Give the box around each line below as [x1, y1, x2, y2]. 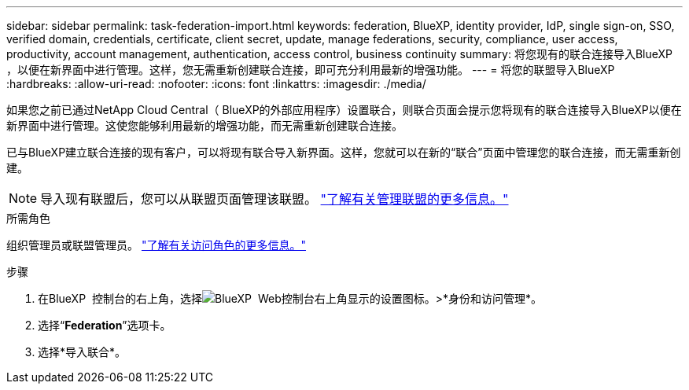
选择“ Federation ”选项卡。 [38, 318, 171, 332]
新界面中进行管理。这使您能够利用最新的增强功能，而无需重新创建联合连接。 [6, 119, 403, 132]
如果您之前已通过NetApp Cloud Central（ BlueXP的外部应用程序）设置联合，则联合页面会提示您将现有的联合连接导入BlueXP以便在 [6, 103, 682, 116]
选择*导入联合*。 [38, 345, 127, 359]
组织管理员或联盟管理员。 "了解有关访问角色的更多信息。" [6, 238, 306, 252]
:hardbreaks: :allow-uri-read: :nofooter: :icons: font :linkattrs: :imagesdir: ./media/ [6, 77, 426, 90]
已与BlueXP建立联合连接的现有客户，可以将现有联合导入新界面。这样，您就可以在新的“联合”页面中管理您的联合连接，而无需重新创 [6, 145, 681, 159]
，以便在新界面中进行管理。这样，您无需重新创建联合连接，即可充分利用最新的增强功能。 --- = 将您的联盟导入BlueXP [6, 63, 615, 76]
